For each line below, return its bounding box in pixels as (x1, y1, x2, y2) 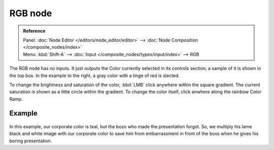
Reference (23, 28, 46, 34)
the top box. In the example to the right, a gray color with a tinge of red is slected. (9, 72, 180, 79)
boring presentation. (9, 137, 52, 144)
